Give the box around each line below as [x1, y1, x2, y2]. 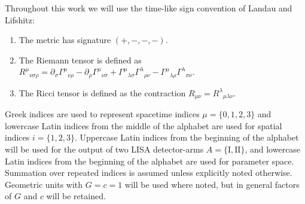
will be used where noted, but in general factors [124, 178, 300, 190]
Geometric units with [5, 178, 83, 190]
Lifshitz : [5, 13, 35, 26]
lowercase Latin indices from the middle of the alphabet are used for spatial [5, 119, 282, 132]
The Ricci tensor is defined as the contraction [19, 86, 186, 99]
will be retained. [46, 190, 106, 202]
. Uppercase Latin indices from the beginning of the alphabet [74, 131, 299, 144]
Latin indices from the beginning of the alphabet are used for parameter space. [5, 154, 294, 167]
